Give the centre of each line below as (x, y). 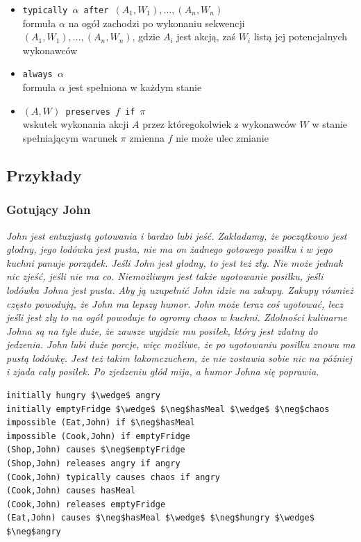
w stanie (330, 124)
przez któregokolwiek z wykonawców (219, 124)
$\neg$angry (34, 532)
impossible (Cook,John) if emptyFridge (98, 436)
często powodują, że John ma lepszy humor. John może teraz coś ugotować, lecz (175, 303)
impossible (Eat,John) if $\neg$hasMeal (101, 423)
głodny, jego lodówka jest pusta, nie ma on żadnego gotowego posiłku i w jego (169, 249)
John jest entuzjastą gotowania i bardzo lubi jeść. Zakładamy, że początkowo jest (177, 235)
